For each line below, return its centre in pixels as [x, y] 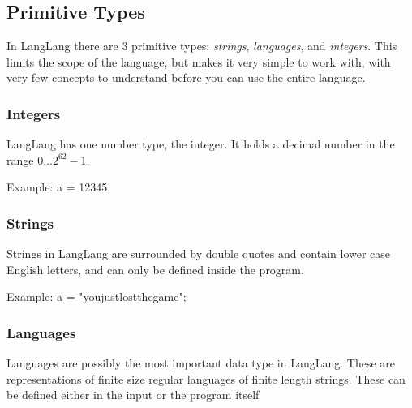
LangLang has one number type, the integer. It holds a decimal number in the [201, 144]
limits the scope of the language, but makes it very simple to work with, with [199, 61]
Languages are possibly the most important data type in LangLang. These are [201, 363]
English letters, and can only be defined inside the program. [155, 269]
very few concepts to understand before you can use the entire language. [186, 77]
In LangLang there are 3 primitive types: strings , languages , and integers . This [202, 46]
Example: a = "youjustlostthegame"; [97, 296]
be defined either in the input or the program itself [133, 395]
